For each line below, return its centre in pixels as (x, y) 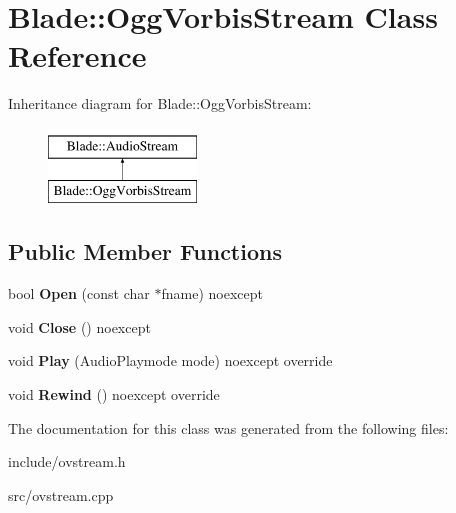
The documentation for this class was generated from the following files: (228, 427)
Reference (77, 55)
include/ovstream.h (67, 461)
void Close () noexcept (79, 326)
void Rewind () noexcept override (114, 394)
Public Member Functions (145, 251)
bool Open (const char (79, 293)
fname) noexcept (212, 293)
